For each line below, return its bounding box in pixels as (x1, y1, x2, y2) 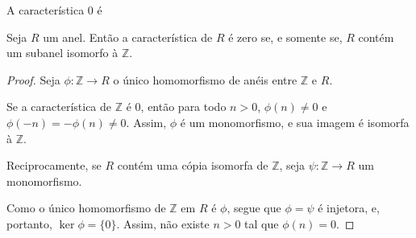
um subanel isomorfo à (6, 44, 119, 61)
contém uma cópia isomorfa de (117, 157, 268, 174)
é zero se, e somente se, (228, 28, 343, 45)
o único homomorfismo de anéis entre (113, 71, 297, 88)
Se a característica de (6, 98, 112, 115)
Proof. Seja (6, 71, 60, 88)
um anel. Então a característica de (43, 28, 213, 45)
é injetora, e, (318, 199, 380, 216)
